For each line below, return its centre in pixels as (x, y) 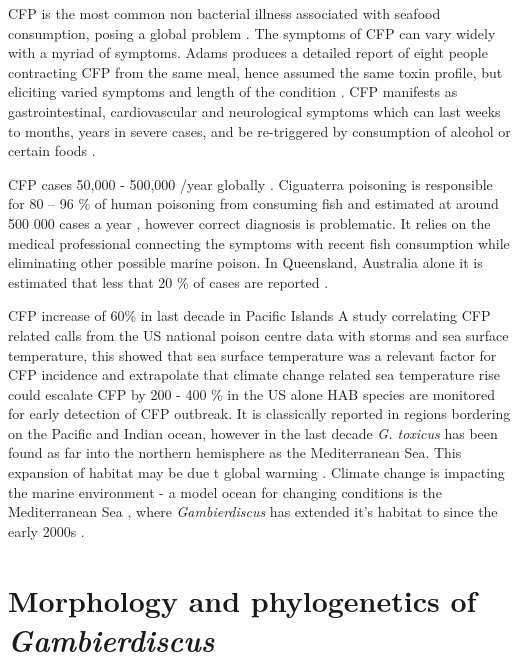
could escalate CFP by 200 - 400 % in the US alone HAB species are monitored (251, 393)
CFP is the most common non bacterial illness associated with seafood (224, 13)
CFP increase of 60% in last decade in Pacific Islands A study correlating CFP (249, 315)
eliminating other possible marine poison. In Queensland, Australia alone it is (245, 262)
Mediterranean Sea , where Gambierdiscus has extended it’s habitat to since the (253, 511)
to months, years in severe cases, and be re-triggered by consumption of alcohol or (259, 130)
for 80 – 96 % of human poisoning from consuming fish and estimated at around (253, 203)
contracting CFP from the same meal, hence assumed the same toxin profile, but (255, 71)
